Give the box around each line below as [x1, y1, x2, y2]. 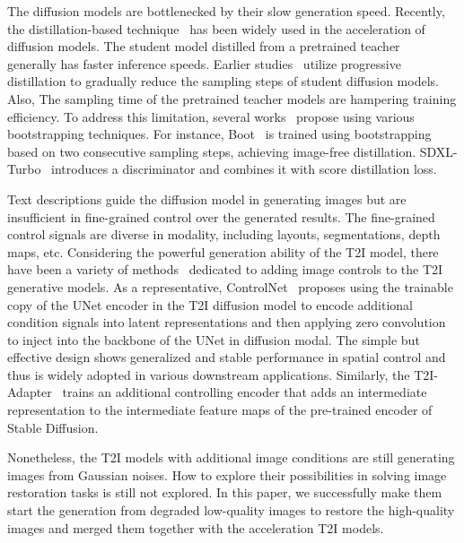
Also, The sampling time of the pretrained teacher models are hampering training [7, 89, 457, 108]
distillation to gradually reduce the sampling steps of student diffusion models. [7, 72, 439, 90]
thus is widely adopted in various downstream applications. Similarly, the [7, 365, 410, 384]
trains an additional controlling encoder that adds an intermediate [62, 383, 427, 401]
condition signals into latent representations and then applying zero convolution [7, 313, 446, 332]
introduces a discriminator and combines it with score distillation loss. [51, 159, 437, 178]
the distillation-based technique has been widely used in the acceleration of [7, 19, 425, 38]
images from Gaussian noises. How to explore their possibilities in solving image [7, 465, 447, 484]
